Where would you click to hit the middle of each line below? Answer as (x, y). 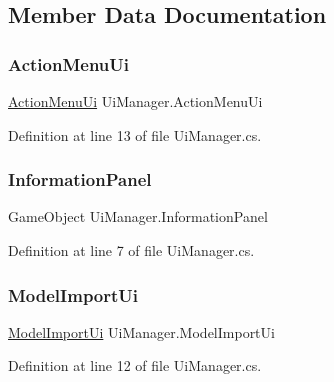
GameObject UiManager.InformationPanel (138, 216)
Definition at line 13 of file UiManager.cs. (135, 134)
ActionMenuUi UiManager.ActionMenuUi (135, 101)
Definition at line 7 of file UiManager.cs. (131, 250)
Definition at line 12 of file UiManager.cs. (135, 365)
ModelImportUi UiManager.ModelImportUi (141, 331)
